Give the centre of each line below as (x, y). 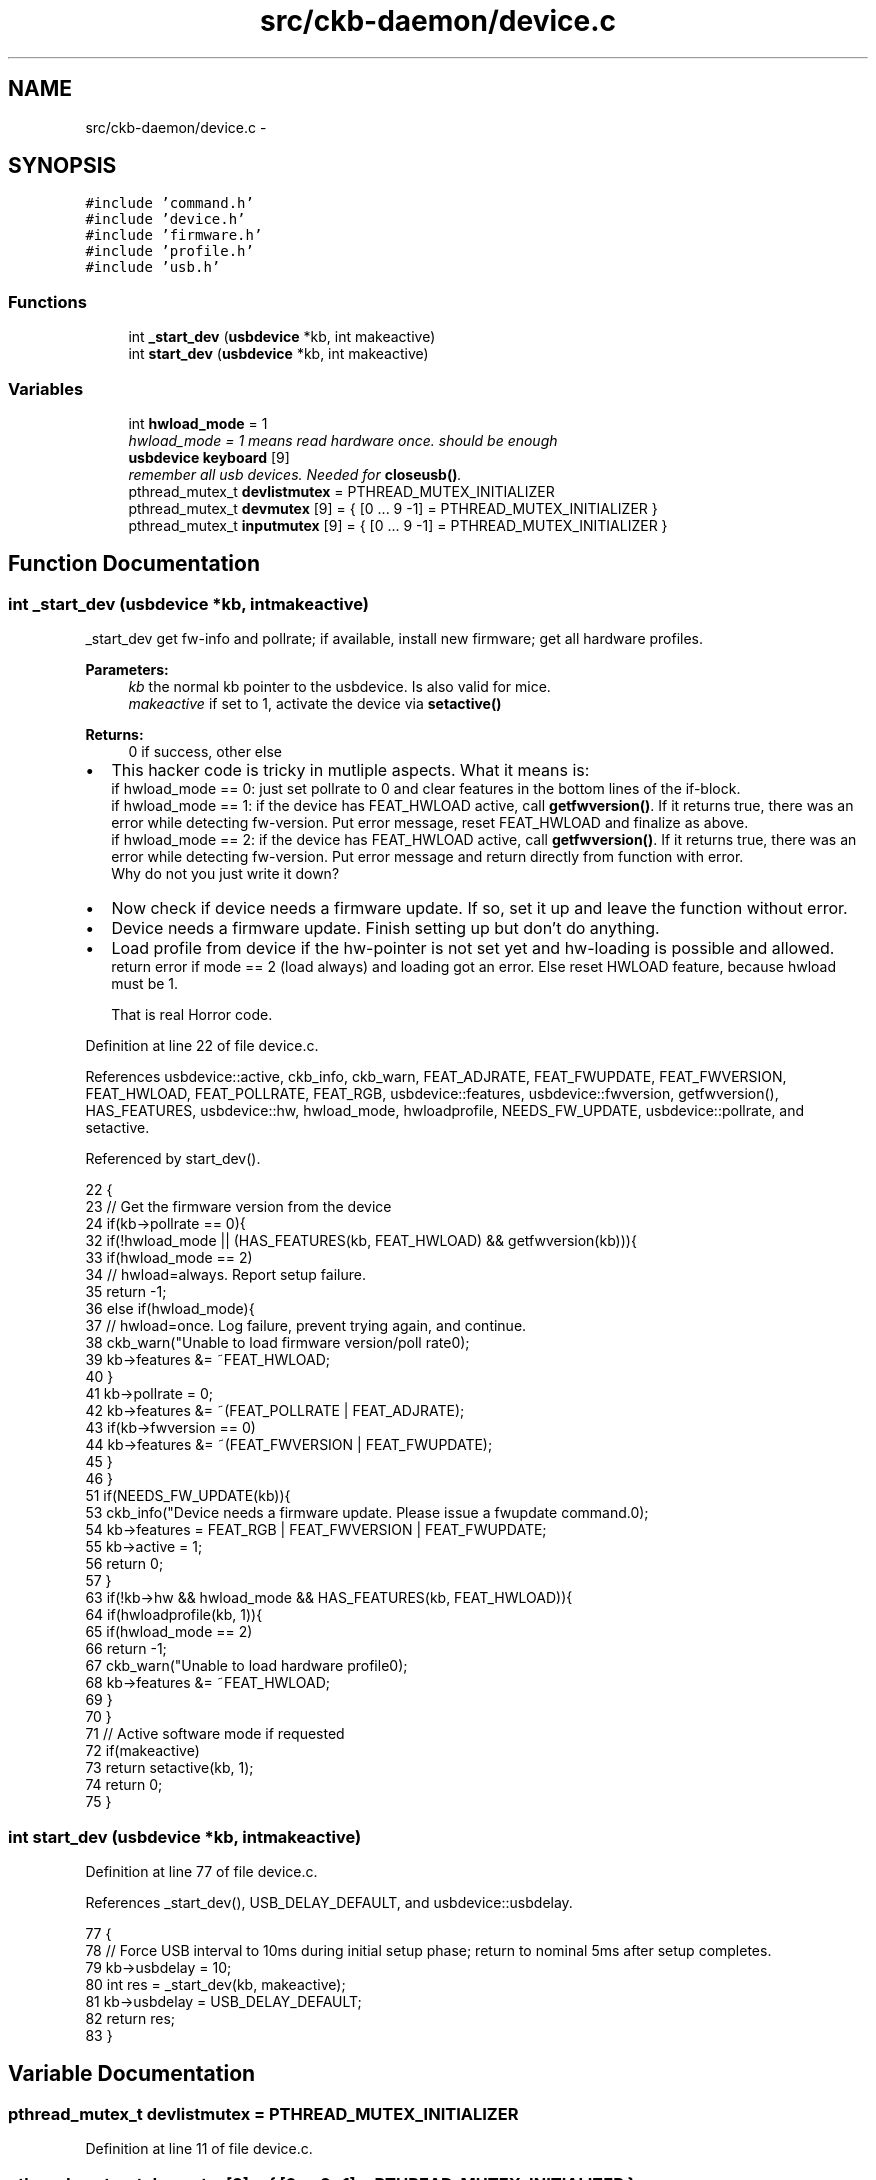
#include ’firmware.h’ (174, 235)
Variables (46, 388)
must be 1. (145, 984)
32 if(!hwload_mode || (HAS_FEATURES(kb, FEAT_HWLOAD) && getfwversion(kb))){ (361, 1241)
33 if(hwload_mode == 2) (169, 1258)
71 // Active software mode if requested (215, 1734)
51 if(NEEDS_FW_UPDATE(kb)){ (188, 1496)
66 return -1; (126, 1649)
